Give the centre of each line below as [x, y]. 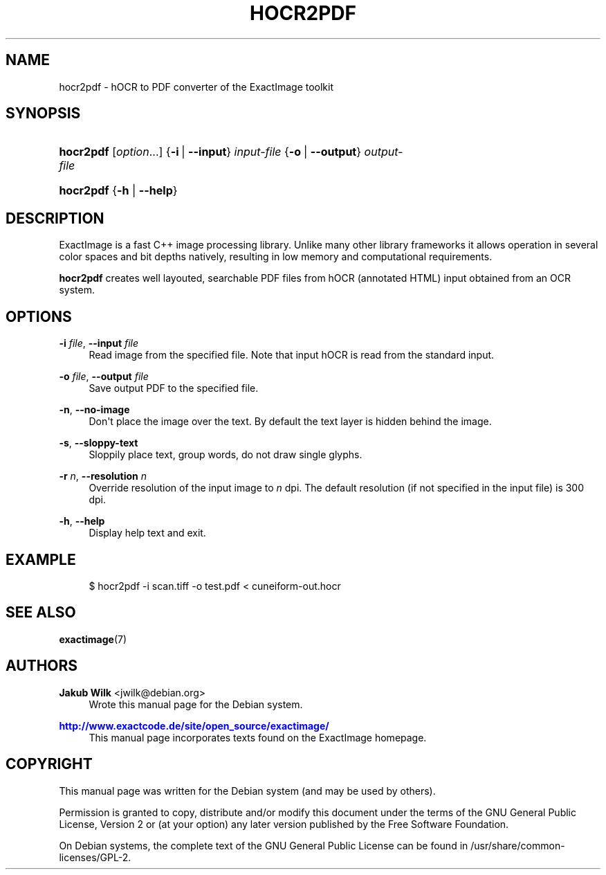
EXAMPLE [41, 559]
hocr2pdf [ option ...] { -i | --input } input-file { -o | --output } [210, 152]
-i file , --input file [99, 343]
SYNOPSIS [43, 114]
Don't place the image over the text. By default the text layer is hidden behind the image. [290, 422]
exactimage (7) [93, 639]
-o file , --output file [104, 377]
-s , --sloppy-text [99, 443]
